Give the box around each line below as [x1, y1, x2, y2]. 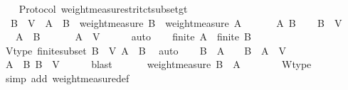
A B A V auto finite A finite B [15, 29, 251, 44]
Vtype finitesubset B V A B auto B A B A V [5, 43, 287, 57]
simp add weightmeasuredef [5, 70, 130, 85]
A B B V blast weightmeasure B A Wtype [5, 57, 312, 72]
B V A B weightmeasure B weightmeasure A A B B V [10, 15, 342, 30]
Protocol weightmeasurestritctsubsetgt [19, 1, 188, 16]
